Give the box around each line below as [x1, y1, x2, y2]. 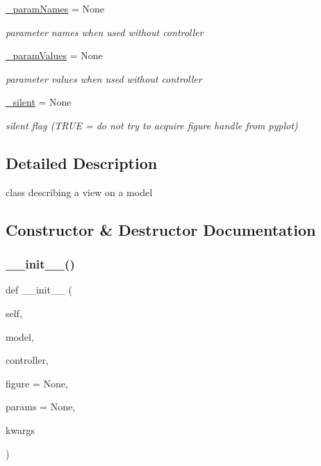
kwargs [6, 422, 35, 437]
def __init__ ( [6, 282, 73, 297]
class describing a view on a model [6, 184, 153, 199]
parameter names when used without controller [6, 24, 204, 39]
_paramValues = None [6, 48, 103, 63]
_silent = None [6, 95, 72, 109]
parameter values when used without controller [6, 71, 202, 86]
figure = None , [6, 376, 68, 390]
